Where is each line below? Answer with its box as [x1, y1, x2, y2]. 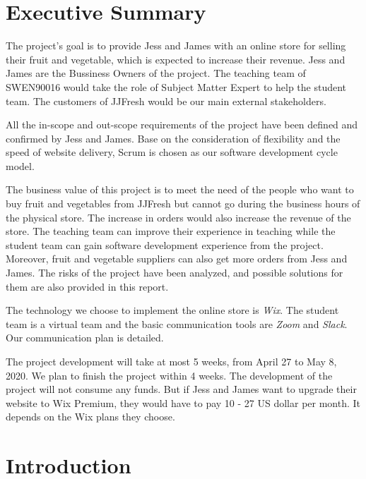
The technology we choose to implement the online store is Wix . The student [6, 303, 339, 317]
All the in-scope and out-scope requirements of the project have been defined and [6, 117, 358, 132]
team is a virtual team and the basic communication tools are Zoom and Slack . [6, 316, 348, 331]
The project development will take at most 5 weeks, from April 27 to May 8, [6, 354, 337, 368]
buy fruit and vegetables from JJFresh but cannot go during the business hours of [6, 196, 360, 211]
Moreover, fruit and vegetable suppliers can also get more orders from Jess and [6, 251, 348, 266]
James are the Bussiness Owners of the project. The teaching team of [6, 66, 306, 80]
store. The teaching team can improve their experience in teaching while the [6, 224, 336, 238]
